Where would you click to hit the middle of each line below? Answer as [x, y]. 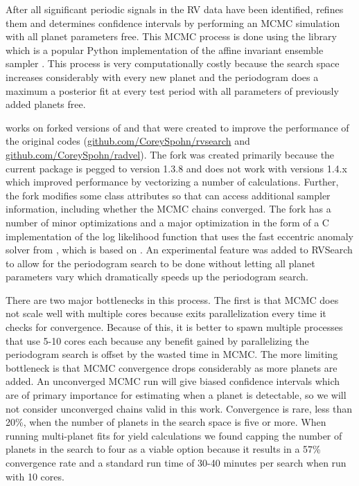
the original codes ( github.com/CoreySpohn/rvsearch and [128, 141]
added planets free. [46, 104]
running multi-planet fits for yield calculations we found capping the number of [174, 435]
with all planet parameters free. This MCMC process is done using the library [171, 36]
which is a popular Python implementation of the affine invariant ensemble [165, 49]
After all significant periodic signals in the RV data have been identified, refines [175, 9]
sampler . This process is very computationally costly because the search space [173, 63]
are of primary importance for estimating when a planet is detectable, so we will [176, 395]
